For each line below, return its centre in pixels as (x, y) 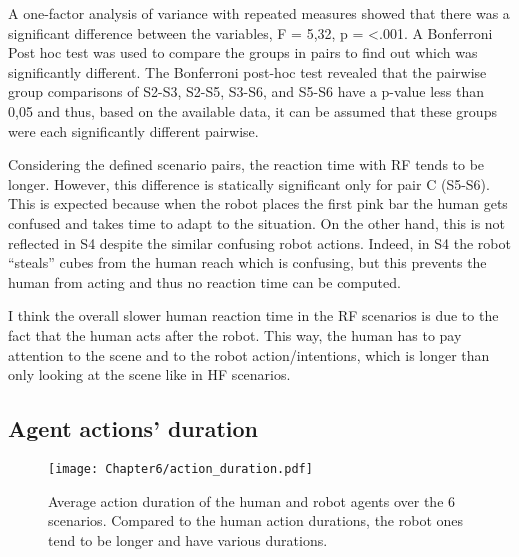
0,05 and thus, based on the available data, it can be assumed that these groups (252, 110)
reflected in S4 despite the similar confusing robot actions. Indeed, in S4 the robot (259, 242)
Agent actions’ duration (133, 428)
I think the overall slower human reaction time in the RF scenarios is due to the (253, 315)
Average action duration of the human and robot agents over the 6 (252, 500)
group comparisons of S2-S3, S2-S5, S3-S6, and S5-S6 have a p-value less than (246, 91)
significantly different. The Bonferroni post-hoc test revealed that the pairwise (247, 71)
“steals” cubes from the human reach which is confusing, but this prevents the (247, 262)
